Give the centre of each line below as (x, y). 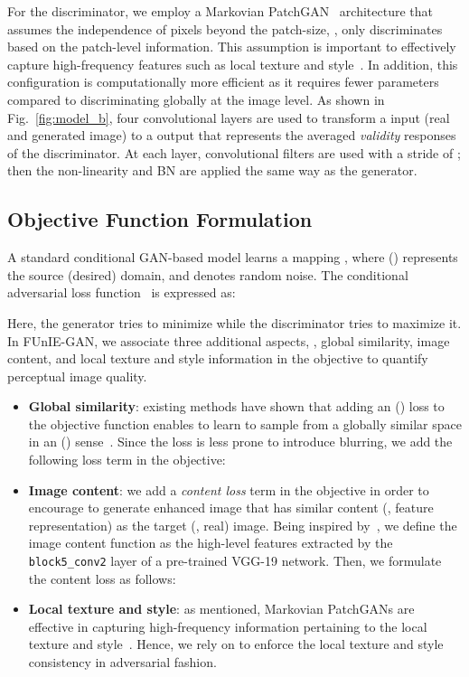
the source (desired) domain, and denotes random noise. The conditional (208, 274)
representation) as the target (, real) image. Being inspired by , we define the (243, 525)
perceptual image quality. (77, 376)
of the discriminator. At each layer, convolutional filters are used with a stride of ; (234, 152)
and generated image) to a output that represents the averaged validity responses (232, 135)
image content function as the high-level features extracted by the (211, 543)
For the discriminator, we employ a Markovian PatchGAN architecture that (220, 11)
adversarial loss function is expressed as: (122, 292)
